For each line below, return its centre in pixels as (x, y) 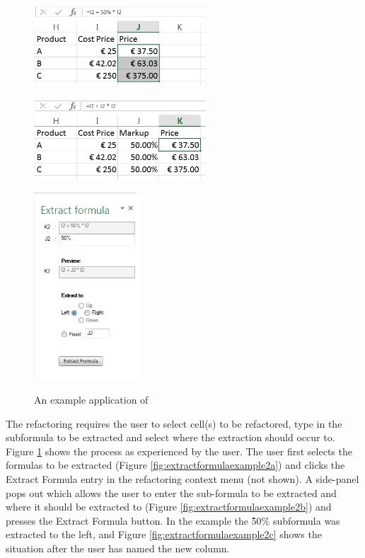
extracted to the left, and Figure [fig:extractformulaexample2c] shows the (164, 534)
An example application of (91, 400)
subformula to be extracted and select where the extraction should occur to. (170, 437)
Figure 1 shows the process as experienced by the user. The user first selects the (179, 451)
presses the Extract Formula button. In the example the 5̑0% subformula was (173, 520)
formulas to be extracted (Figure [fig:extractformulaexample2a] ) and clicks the (175, 465)
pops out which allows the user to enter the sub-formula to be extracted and (171, 492)
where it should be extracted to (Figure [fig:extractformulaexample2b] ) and (169, 507)
